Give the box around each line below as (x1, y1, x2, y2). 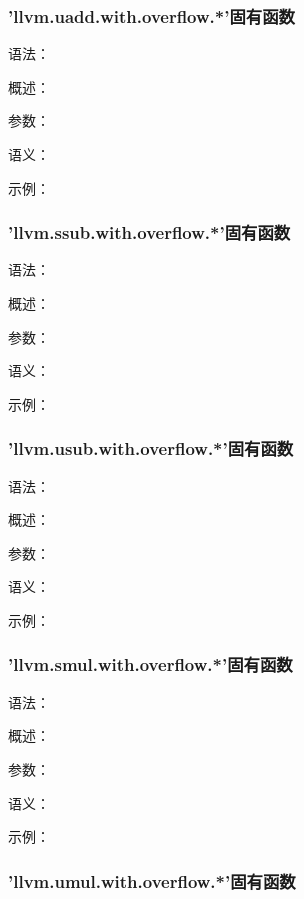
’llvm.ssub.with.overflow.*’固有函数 (8, 220, 291, 245)
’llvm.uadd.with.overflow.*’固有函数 (8, 3, 295, 28)
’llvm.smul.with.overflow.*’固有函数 (8, 652, 293, 677)
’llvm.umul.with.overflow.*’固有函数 (8, 868, 296, 893)
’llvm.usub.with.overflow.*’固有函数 (8, 436, 294, 461)
